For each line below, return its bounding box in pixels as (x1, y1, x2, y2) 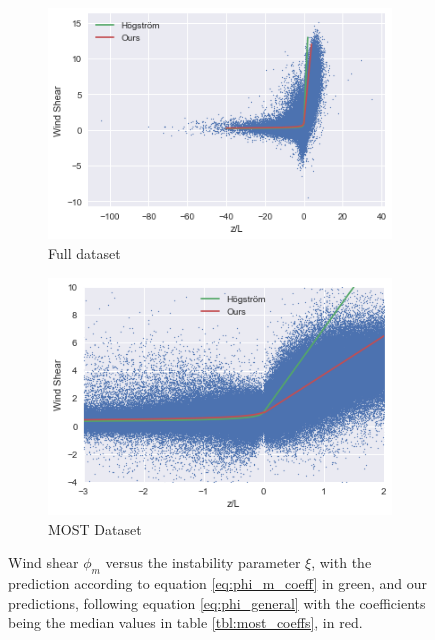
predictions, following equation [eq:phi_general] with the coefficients (8, 592, 426, 613)
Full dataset (48, 242, 121, 263)
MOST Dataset (48, 518, 142, 539)
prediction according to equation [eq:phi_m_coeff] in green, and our (8, 572, 428, 593)
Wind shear (8, 552, 79, 573)
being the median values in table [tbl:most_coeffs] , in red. (8, 612, 363, 633)
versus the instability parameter (105, 552, 301, 573)
